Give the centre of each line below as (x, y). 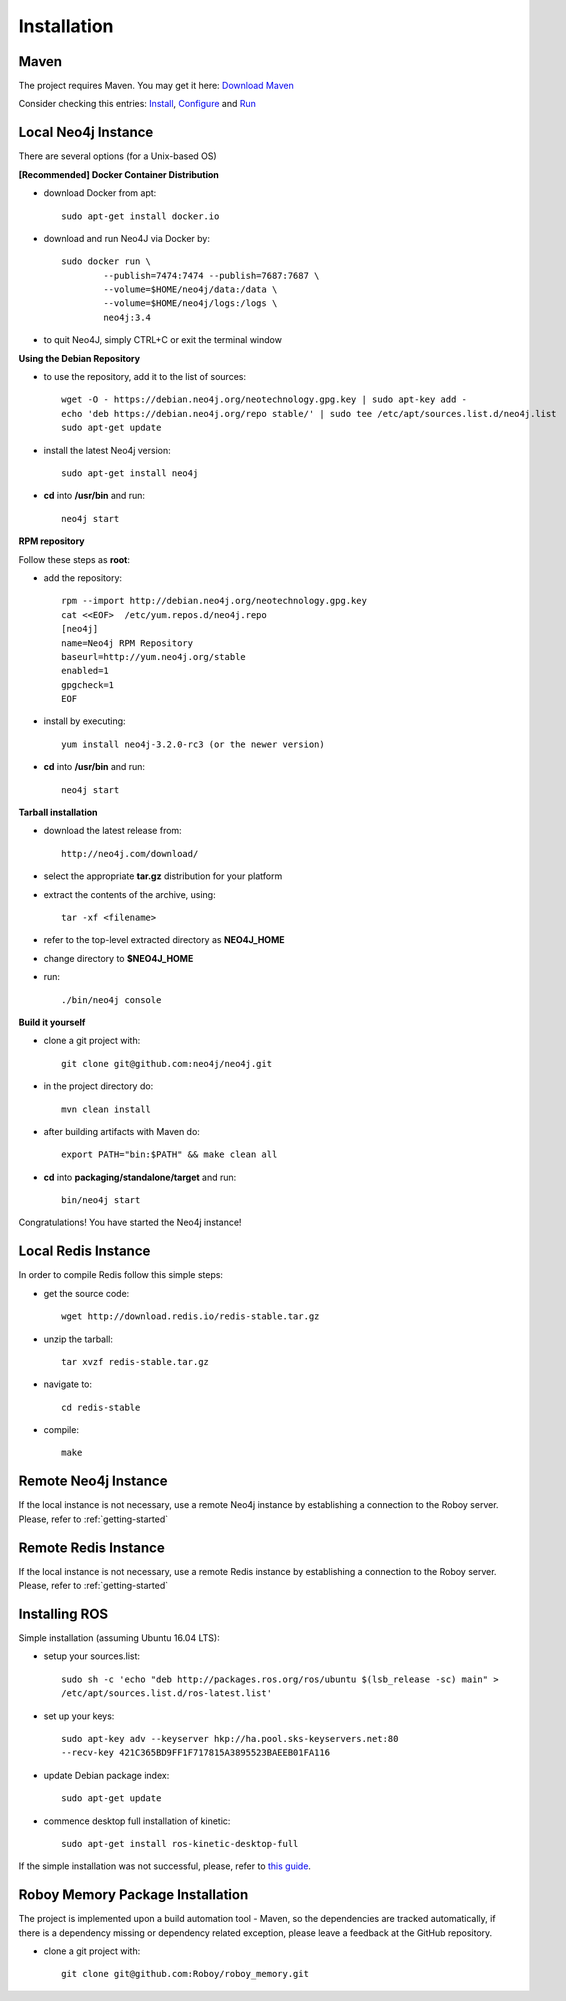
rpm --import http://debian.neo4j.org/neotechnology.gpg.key (214, 601)
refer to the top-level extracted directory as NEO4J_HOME (164, 940)
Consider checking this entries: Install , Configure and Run (137, 104)
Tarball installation (58, 812)
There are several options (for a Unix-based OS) (117, 156)
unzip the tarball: (78, 1339)
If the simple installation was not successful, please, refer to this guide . (165, 1866)
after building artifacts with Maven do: (121, 1131)
